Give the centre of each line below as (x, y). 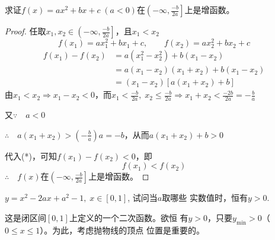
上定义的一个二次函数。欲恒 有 (129, 217)
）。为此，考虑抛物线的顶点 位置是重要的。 (122, 230)
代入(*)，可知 (31, 156)
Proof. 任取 (25, 31)
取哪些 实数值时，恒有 (205, 198)
